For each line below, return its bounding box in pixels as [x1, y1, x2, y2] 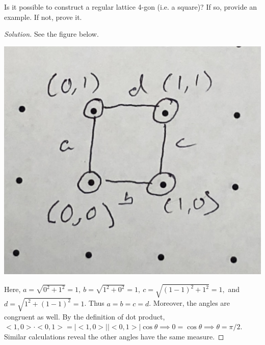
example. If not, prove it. [4, 11, 82, 22]
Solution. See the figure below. [4, 29, 99, 39]
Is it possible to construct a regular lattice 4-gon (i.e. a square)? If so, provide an [4, 2, 257, 12]
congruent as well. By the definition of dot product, [4, 311, 165, 322]
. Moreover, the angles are [149, 298, 230, 308]
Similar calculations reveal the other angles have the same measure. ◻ [4, 331, 224, 342]
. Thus [84, 298, 104, 308]
